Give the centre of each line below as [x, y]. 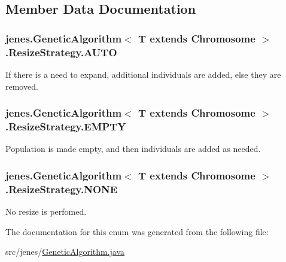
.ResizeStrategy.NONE [62, 189]
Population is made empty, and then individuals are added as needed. [133, 149]
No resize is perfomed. [46, 211]
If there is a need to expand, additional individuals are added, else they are [143, 74]
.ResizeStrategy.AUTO [61, 52]
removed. [22, 86]
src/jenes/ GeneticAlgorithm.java [65, 252]
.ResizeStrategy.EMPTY [66, 126]
